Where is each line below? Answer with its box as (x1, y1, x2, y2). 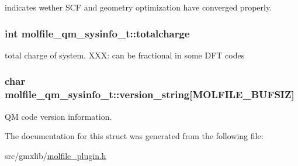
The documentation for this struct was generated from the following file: (5, 130, 264, 142)
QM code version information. (5, 110, 112, 122)
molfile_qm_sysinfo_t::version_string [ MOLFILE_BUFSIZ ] (5, 87, 294, 102)
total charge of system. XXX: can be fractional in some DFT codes (5, 49, 245, 61)
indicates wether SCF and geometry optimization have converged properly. (5, 1, 272, 13)
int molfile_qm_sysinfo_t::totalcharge (5, 26, 190, 40)
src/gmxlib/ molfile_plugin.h (5, 149, 106, 161)
